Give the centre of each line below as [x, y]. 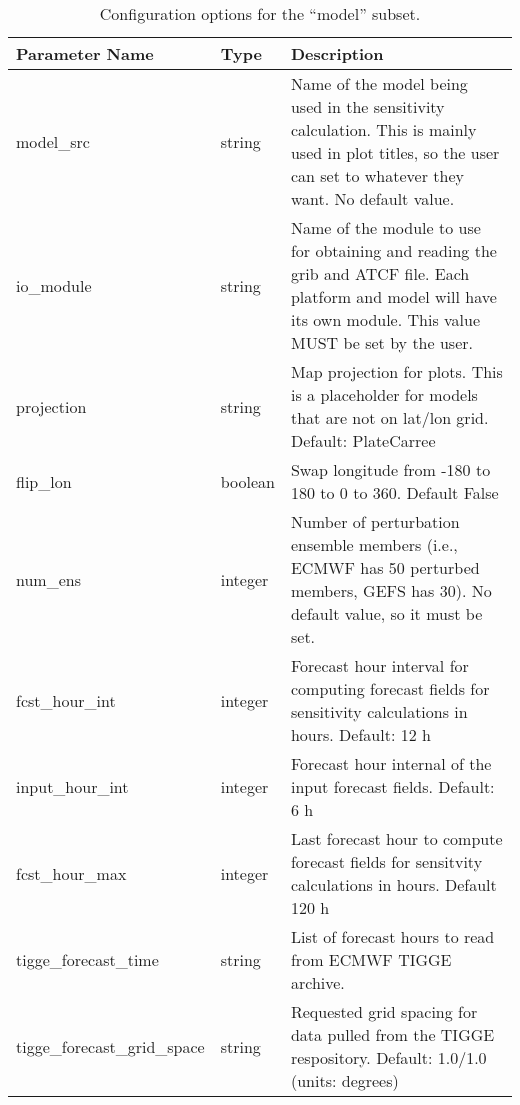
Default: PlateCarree [363, 440]
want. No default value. [372, 198]
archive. [317, 982]
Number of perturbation [375, 521]
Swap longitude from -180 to [390, 469]
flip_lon [44, 481]
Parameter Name [85, 53]
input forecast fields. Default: [392, 786]
